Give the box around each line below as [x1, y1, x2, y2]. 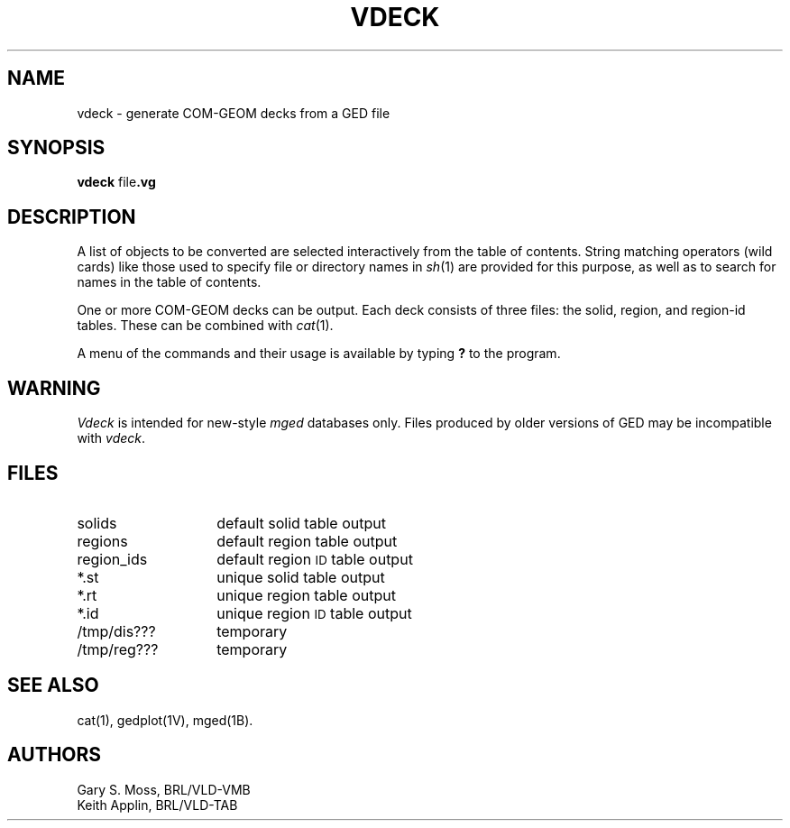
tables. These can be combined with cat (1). [77, 317, 334, 334]
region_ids [77, 549, 148, 568]
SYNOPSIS [7, 136, 106, 160]
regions [77, 531, 128, 550]
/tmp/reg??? [77, 639, 159, 658]
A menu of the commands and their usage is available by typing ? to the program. [77, 345, 561, 362]
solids [77, 513, 117, 532]
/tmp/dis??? [77, 621, 156, 640]
